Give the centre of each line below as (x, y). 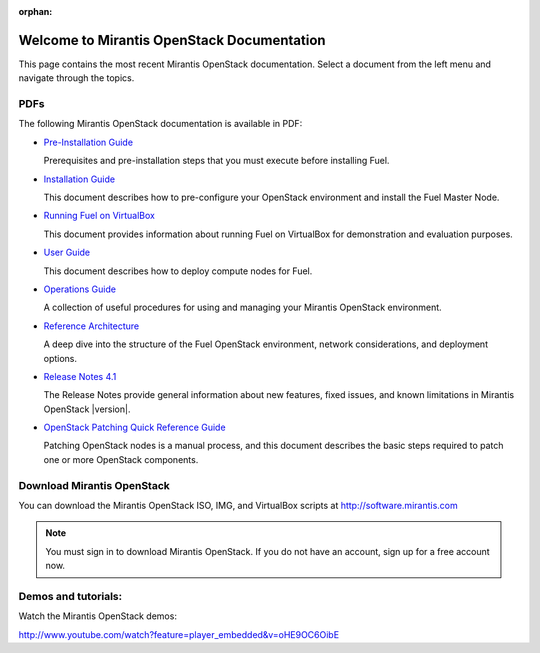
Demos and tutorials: (70, 596)
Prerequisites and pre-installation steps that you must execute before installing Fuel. (216, 161)
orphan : (35, 11)
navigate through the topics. (76, 78)
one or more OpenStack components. (121, 459)
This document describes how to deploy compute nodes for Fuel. (178, 271)
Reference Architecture (91, 326)
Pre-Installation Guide (88, 142)
